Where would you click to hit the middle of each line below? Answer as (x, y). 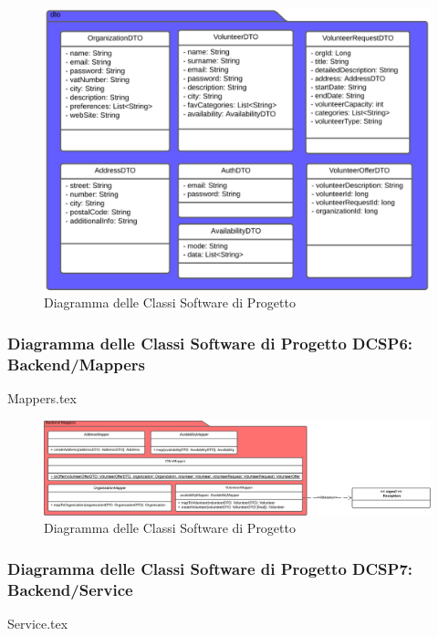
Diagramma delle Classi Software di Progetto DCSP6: (210, 343)
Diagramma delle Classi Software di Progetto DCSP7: (210, 568)
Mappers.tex (42, 398)
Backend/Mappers (76, 364)
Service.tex (38, 623)
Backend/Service (70, 589)
